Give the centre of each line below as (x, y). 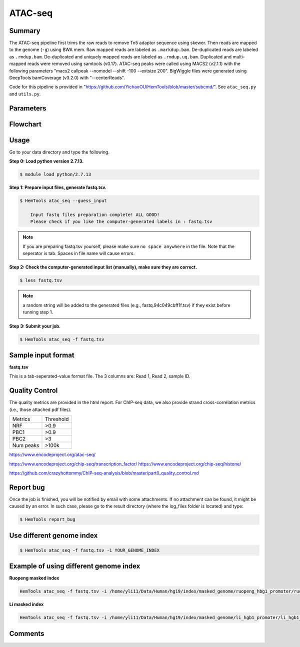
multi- (239, 56)
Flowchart (25, 124)
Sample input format (42, 355)
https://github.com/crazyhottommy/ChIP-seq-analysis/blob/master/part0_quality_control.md (104, 473)
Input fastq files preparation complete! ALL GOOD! (95, 214)
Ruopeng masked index (34, 578)
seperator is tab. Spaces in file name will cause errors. (79, 253)
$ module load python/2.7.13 (55, 174)
